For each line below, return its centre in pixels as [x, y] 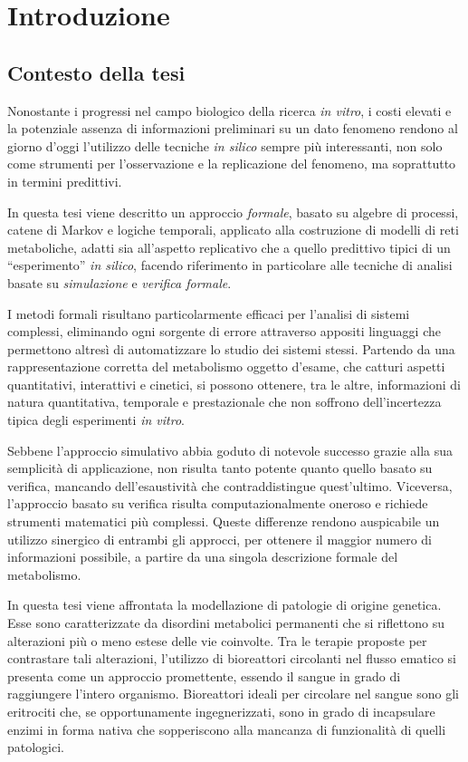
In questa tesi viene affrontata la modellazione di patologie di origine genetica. [224, 605]
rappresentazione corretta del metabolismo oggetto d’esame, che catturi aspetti [226, 367]
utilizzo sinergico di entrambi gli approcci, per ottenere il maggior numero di [220, 539]
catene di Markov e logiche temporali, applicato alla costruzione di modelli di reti [233, 230]
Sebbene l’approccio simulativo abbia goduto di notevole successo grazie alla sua [230, 450]
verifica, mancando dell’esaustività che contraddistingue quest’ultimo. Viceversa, [230, 485]
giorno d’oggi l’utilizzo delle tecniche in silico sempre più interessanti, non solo [225, 145]
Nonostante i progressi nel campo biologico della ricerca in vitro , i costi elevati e [229, 110]
